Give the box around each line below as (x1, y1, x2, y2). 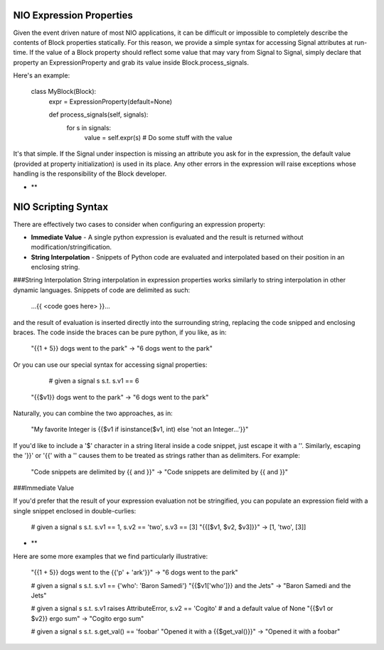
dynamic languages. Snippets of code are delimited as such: (13, 285, 191, 294)
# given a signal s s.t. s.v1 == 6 (48, 377, 139, 385)
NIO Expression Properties (13, 9, 133, 21)
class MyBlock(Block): (31, 87, 97, 96)
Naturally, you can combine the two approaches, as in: (13, 409, 174, 417)
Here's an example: (13, 71, 70, 80)
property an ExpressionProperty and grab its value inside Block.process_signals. (13, 58, 249, 67)
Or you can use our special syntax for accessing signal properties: (13, 360, 208, 369)
